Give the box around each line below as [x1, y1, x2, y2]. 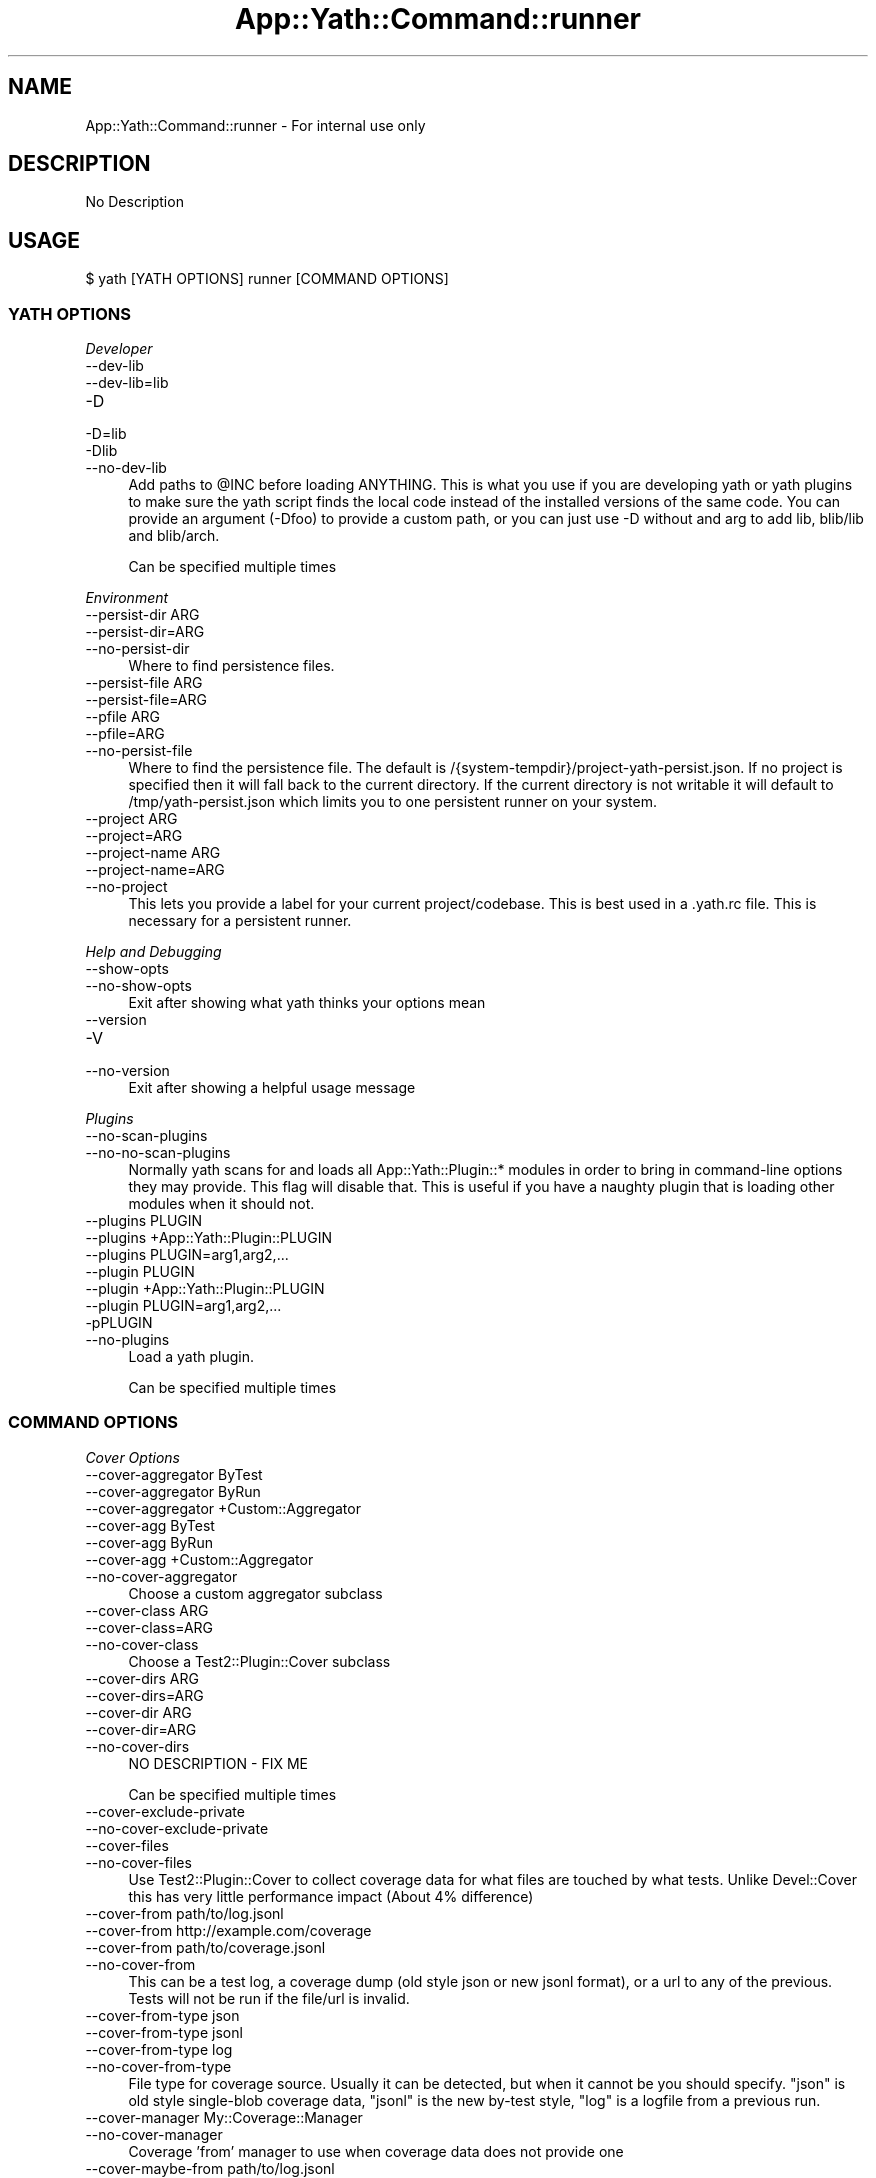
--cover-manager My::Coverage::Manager [85, 2108, 363, 2126]
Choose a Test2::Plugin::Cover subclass [128, 1652, 391, 1670]
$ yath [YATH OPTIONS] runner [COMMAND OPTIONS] [85, 270, 449, 288]
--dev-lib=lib [85, 374, 169, 392]
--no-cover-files [85, 1853, 192, 1871]
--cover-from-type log [85, 2040, 233, 2058]
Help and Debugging [85, 943, 222, 961]
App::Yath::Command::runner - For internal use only [85, 116, 426, 134]
